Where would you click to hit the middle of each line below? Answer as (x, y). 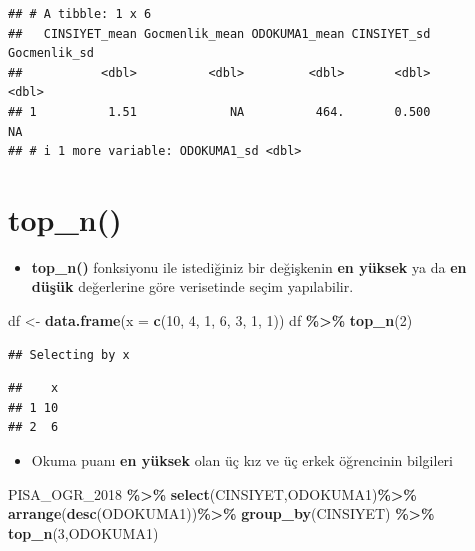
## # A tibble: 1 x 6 (80, 14)
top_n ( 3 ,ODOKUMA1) (83, 532)
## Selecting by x (69, 354)
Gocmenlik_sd (51, 53)
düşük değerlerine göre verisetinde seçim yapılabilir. (192, 286)
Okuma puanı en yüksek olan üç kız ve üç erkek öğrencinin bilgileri (242, 460)
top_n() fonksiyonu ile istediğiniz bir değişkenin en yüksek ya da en (249, 266)
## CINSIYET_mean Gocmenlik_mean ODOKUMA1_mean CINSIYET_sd (219, 33)
